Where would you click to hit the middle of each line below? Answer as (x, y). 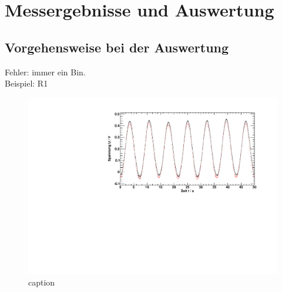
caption (42, 282)
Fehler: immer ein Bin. (45, 72)
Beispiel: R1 (26, 83)
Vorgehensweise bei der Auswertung (117, 47)
